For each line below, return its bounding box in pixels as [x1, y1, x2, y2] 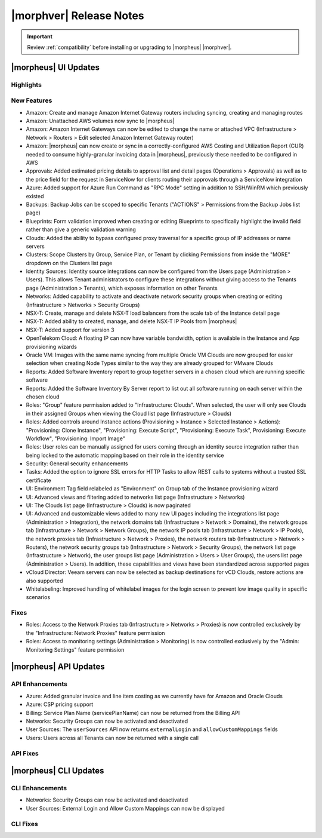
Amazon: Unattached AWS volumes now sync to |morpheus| [26, 117, 175, 125]
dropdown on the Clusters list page [26, 259, 113, 266]
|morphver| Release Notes [11, 9, 144, 22]
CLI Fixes [11, 819, 38, 828]
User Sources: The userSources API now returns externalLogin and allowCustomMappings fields [26, 726, 278, 733]
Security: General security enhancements [26, 460, 128, 467]
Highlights [11, 81, 42, 89]
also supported [26, 577, 63, 584]
